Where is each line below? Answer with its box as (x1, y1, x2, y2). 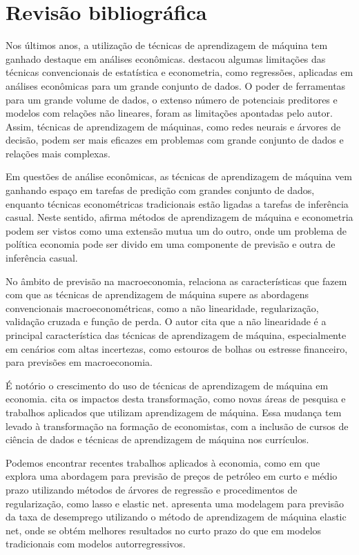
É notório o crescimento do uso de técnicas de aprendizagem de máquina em (6, 378, 329, 392)
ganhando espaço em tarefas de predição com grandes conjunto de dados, (6, 183, 315, 197)
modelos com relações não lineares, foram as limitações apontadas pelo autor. (6, 106, 333, 120)
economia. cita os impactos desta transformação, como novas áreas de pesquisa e (6, 391, 346, 406)
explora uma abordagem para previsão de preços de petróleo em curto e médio (6, 469, 338, 483)
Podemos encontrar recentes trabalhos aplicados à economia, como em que (6, 455, 320, 469)
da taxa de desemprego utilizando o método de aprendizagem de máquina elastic (6, 509, 347, 524)
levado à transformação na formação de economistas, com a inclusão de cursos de (6, 418, 349, 433)
